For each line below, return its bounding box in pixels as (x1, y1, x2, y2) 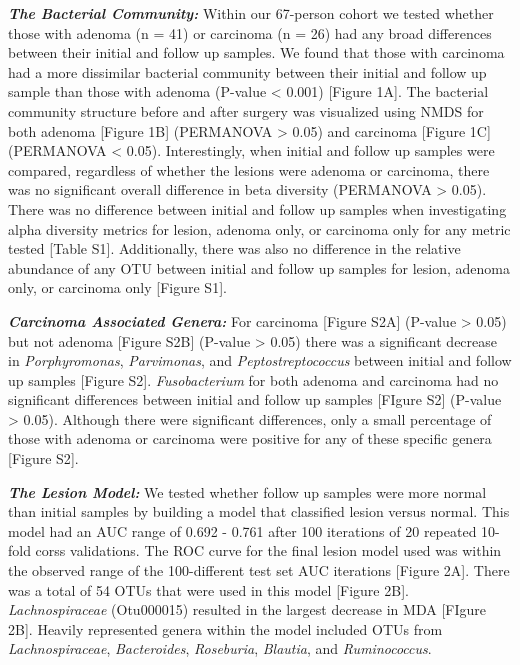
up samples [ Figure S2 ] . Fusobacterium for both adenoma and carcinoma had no (8, 369, 499, 390)
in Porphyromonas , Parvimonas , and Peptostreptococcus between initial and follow (8, 350, 512, 371)
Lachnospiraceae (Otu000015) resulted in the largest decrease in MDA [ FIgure (8, 599, 486, 620)
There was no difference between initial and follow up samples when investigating (8, 198, 507, 219)
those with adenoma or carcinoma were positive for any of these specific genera (8, 428, 492, 449)
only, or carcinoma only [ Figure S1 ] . (8, 277, 227, 298)
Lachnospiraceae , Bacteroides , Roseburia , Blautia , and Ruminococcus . (8, 638, 432, 659)
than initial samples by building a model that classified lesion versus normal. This (8, 501, 510, 522)
